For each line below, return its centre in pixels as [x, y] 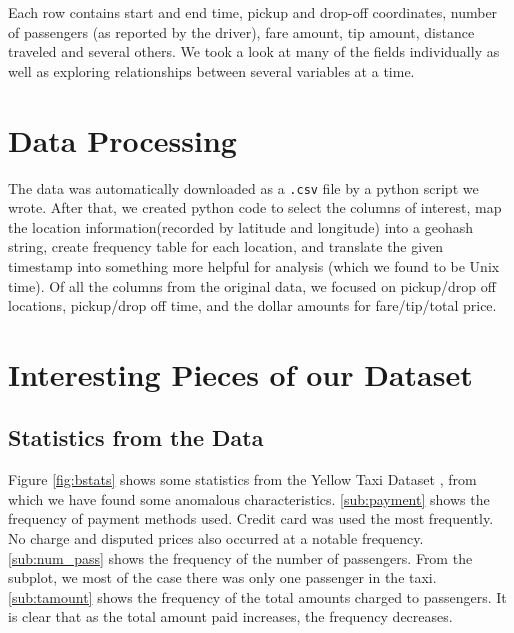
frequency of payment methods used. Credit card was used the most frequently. [251, 518]
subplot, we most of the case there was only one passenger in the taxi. [222, 577]
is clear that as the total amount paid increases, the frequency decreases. [230, 616]
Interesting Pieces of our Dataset [240, 373]
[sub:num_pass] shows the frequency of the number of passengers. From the [240, 557]
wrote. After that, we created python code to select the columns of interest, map [255, 207]
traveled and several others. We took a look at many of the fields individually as [254, 51]
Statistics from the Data [136, 437]
